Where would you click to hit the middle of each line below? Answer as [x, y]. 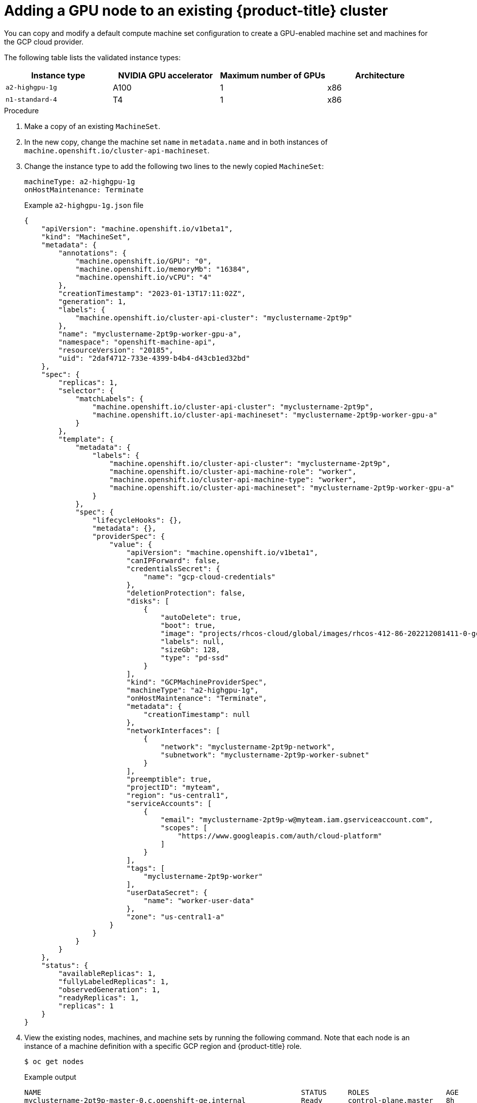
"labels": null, [193, 641]
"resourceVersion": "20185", [116, 350]
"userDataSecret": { [167, 892]
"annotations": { [92, 253]
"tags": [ [146, 868]
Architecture [380, 75]
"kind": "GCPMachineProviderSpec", [197, 682]
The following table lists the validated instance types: [92, 57]
